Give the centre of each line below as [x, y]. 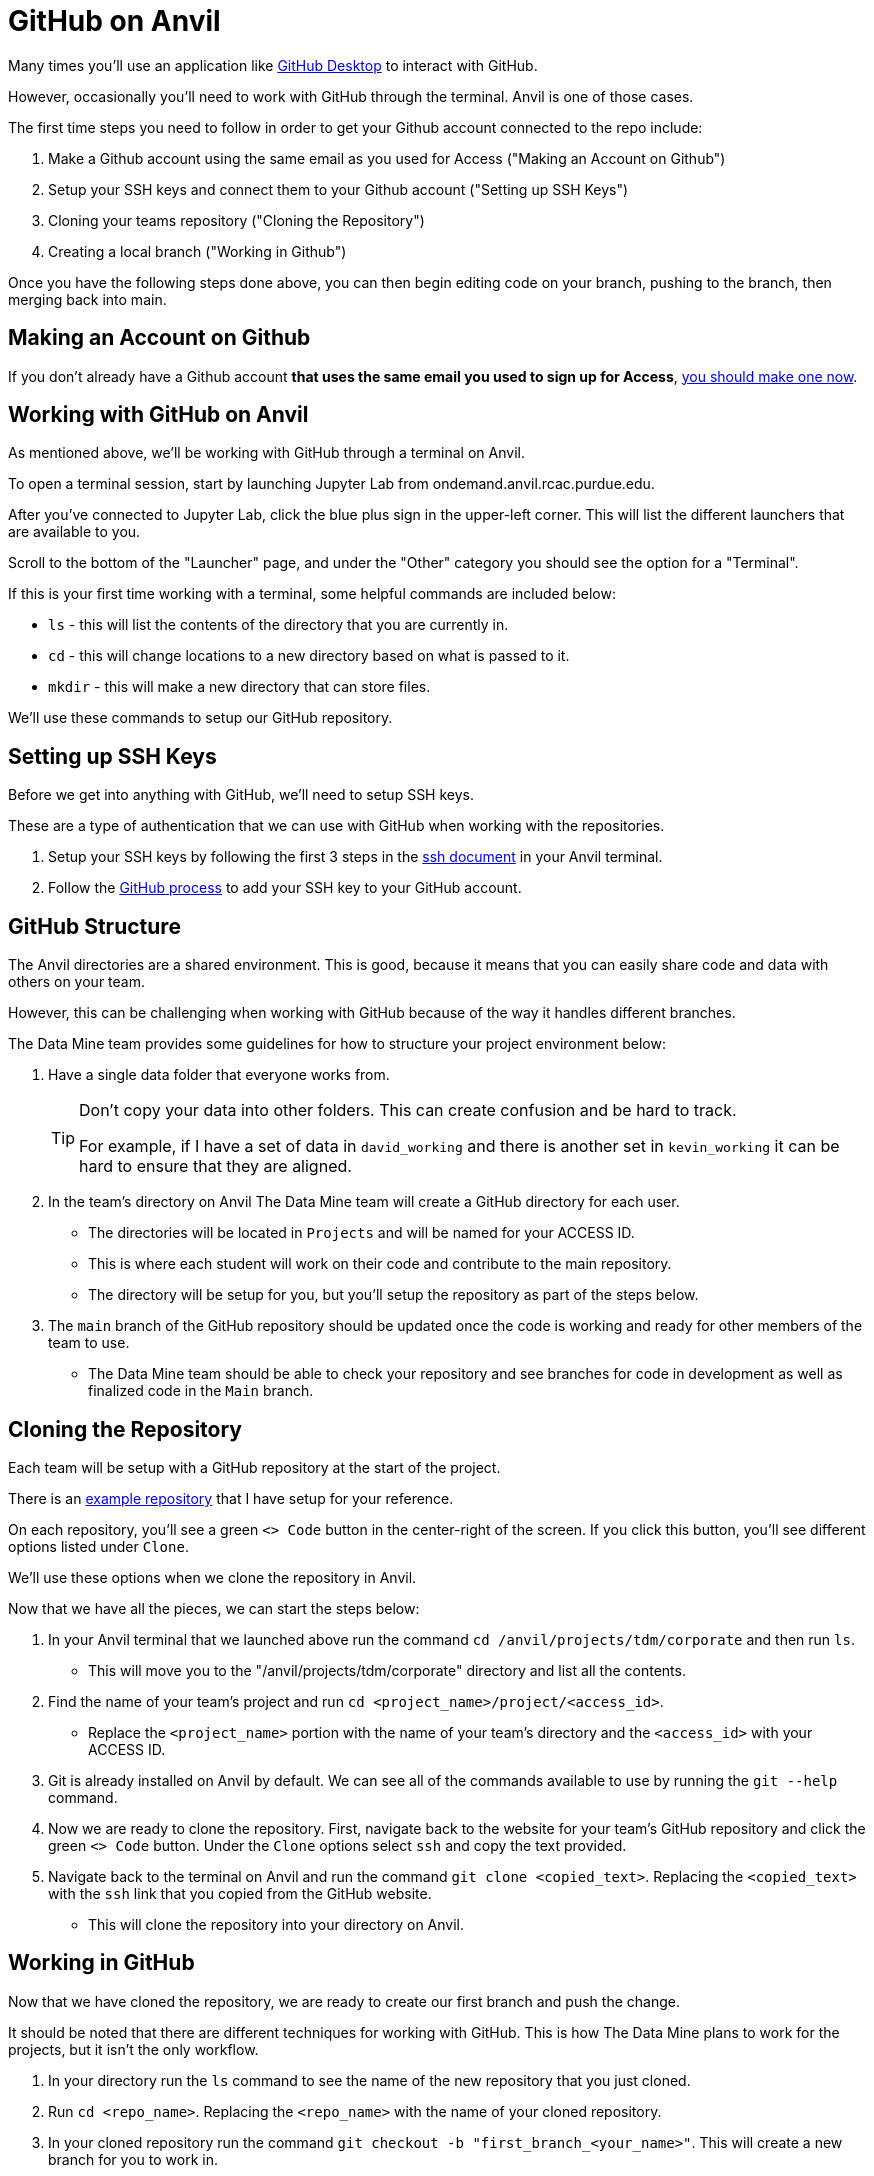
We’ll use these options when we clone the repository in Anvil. [212, 1577]
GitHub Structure [94, 926]
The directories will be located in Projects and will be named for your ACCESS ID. [361, 1233]
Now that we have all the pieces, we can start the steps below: [214, 1608]
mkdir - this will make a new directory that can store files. [239, 687]
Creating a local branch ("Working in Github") [197, 251]
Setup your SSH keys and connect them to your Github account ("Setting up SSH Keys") [338, 189]
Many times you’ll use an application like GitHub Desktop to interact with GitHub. [273, 65]
